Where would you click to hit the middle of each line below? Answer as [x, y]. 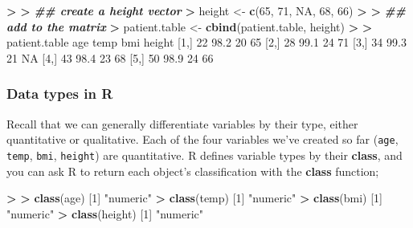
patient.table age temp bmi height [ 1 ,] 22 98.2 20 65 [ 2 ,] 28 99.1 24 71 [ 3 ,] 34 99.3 [206, 42]
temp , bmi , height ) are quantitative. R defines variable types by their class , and [204, 155]
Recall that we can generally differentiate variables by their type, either [182, 123]
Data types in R [60, 94]
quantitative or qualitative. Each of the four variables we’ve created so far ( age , [202, 139]
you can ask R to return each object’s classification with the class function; [193, 171]
